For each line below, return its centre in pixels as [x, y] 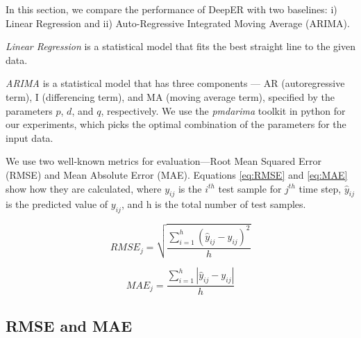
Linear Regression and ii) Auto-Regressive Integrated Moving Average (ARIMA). [178, 23]
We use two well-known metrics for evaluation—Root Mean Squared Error [163, 161]
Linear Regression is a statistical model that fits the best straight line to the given [181, 46]
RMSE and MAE [69, 325]
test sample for [250, 188]
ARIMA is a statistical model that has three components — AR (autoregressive [175, 83]
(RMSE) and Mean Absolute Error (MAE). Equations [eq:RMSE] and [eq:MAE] [177, 174]
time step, [320, 188]
